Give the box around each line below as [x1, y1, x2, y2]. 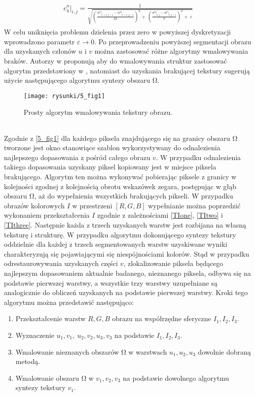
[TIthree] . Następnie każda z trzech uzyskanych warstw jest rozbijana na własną [4, 220, 246, 230]
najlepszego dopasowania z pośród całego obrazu [4, 152, 150, 162]
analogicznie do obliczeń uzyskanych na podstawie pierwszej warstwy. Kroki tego [4, 287, 248, 297]
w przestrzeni [72, 200, 112, 210]
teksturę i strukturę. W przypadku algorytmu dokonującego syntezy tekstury [4, 229, 236, 239]
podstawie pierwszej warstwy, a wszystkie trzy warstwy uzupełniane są [4, 277, 218, 288]
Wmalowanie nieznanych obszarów [15, 346, 119, 357]
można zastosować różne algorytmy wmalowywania [94, 46, 248, 56]
